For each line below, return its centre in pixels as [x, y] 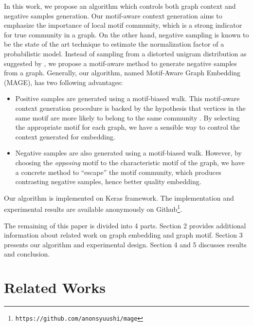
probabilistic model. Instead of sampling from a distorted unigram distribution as [125, 53]
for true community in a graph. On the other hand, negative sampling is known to [126, 34]
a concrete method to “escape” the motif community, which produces [118, 172]
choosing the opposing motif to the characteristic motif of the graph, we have [130, 162]
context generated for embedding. [65, 136]
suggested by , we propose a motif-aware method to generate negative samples [120, 63]
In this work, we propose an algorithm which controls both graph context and [120, 6]
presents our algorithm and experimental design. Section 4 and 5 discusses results [125, 244]
